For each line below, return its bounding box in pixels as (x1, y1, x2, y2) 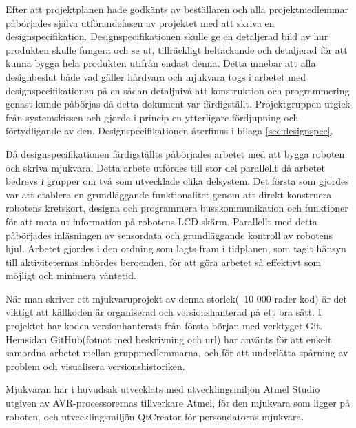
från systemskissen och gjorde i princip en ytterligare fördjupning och (6, 110, 299, 124)
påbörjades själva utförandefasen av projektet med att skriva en (6, 15, 275, 30)
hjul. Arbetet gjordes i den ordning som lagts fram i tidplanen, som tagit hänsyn (6, 241, 346, 256)
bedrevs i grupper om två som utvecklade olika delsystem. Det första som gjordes (6, 174, 349, 188)
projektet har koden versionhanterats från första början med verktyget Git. (6, 318, 323, 333)
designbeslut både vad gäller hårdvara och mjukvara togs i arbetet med (6, 69, 306, 83)
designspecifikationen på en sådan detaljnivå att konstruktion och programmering (6, 83, 350, 97)
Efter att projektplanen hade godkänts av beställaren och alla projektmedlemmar (6, 2, 348, 16)
